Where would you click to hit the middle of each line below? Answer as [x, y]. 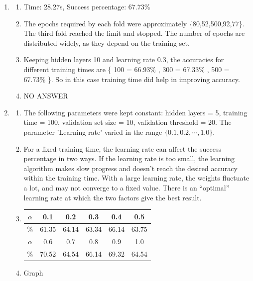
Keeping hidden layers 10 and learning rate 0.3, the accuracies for [124, 59]
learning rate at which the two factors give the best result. [113, 197]
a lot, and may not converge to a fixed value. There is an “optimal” [126, 187]
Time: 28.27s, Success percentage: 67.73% [87, 6]
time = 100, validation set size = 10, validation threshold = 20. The [127, 122]
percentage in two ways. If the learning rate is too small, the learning [129, 158]
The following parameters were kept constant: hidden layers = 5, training [135, 112]
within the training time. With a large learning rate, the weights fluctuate [136, 178]
